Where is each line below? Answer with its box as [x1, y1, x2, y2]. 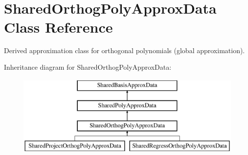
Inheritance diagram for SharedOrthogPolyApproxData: [4, 61, 172, 72]
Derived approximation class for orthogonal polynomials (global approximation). [4, 45, 245, 56]
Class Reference [4, 17, 113, 37]
